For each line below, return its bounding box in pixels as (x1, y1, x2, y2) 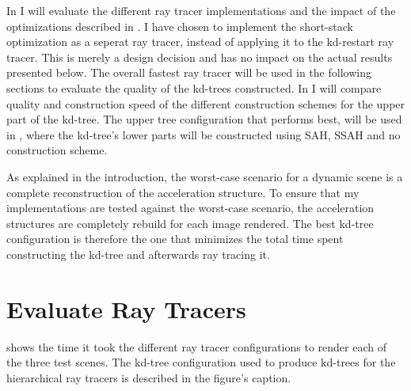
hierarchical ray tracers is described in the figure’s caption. (6, 369, 291, 385)
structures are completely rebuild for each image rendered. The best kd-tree (6, 214, 374, 231)
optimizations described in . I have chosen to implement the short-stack (6, 17, 353, 34)
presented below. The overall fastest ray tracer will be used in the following (6, 64, 371, 81)
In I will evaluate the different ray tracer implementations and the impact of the (6, 2, 396, 18)
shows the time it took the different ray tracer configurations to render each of (6, 338, 386, 355)
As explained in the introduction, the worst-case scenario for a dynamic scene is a (6, 168, 403, 184)
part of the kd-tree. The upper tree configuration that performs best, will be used (6, 111, 402, 127)
